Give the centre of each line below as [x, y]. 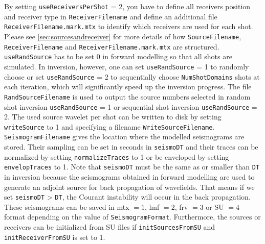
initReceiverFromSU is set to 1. [55, 237]
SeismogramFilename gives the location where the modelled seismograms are [124, 137]
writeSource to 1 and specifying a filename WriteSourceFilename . [109, 126]
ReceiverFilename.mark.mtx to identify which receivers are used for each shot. [129, 26]
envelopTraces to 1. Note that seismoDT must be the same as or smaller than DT [132, 167]
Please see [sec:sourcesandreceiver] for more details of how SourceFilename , [123, 36]
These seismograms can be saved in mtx [67, 206]
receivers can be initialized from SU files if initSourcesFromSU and [110, 227]
